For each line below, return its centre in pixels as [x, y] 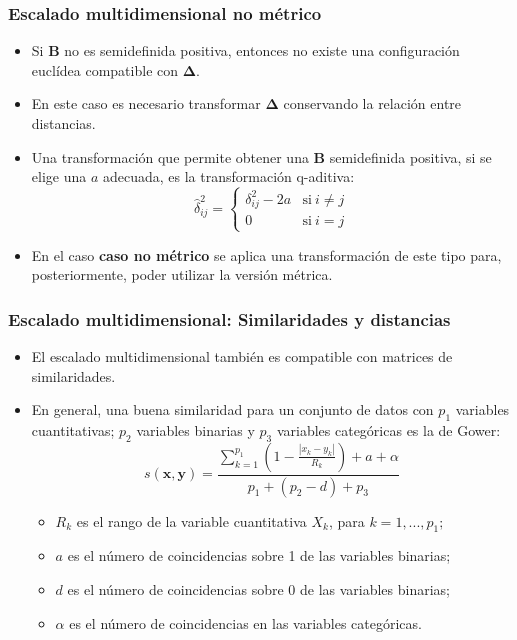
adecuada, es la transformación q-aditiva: [228, 176]
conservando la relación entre [372, 103]
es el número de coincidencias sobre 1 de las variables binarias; [259, 555]
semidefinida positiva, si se [410, 156]
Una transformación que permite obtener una [170, 156]
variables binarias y [195, 429]
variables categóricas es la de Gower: [388, 429]
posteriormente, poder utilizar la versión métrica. [182, 274]
